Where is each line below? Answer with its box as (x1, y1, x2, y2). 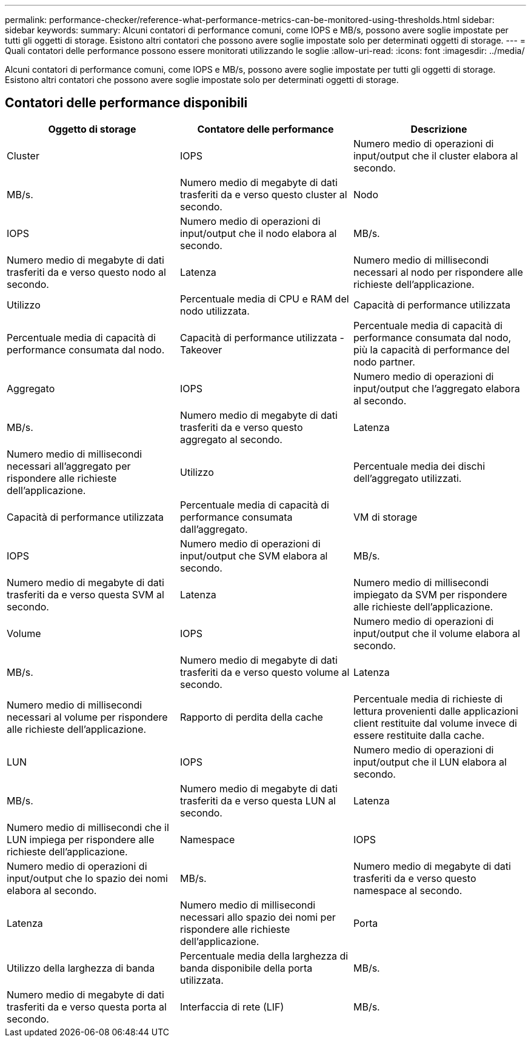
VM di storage (353, 510, 418, 523)
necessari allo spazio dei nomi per (179, 910, 336, 923)
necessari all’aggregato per (7, 459, 131, 472)
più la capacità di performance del (353, 343, 510, 356)
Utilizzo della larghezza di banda (7, 961, 155, 974)
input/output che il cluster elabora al (353, 149, 518, 162)
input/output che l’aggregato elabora (353, 382, 520, 395)
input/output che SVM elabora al (179, 549, 328, 562)
